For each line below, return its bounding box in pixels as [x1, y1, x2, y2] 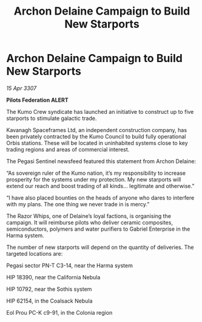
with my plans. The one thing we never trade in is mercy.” [6, 200, 150, 208]
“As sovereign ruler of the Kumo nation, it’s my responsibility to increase [6, 169, 186, 177]
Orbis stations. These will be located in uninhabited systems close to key [6, 139, 188, 147]
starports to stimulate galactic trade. [6, 114, 97, 122]
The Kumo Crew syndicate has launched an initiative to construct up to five [6, 108, 194, 115]
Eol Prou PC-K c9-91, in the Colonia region [6, 309, 113, 316]
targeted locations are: [6, 250, 63, 257]
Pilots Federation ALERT [6, 96, 69, 103]
